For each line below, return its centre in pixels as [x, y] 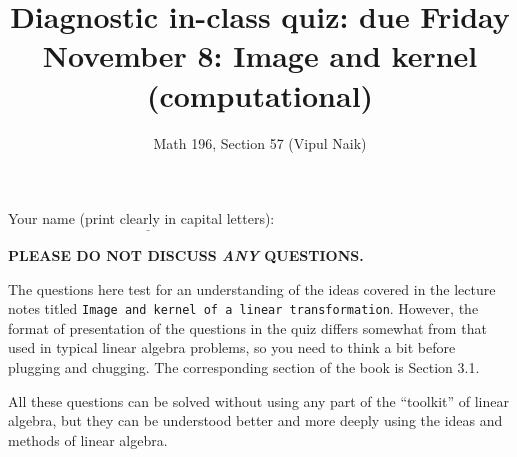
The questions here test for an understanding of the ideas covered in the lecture [252, 288]
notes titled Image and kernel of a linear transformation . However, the [243, 308]
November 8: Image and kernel [260, 55]
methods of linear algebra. [88, 439]
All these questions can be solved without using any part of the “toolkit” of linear [258, 400]
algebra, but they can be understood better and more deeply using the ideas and [255, 420]
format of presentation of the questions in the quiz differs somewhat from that [247, 327]
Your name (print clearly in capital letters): [141, 218]
